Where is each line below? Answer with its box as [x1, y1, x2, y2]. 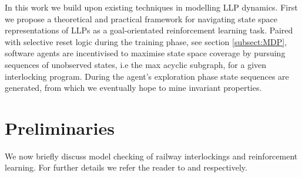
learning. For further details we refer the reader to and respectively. [5, 161, 247, 173]
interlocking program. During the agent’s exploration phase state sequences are [5, 70, 289, 82]
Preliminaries [5, 115, 115, 139]
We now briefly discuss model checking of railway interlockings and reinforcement [5, 149, 298, 162]
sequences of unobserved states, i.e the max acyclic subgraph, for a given [5, 58, 267, 70]
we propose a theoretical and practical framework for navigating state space [5, 12, 278, 25]
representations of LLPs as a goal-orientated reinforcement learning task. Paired [5, 24, 293, 36]
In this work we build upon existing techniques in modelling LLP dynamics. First [5, 1, 298, 13]
